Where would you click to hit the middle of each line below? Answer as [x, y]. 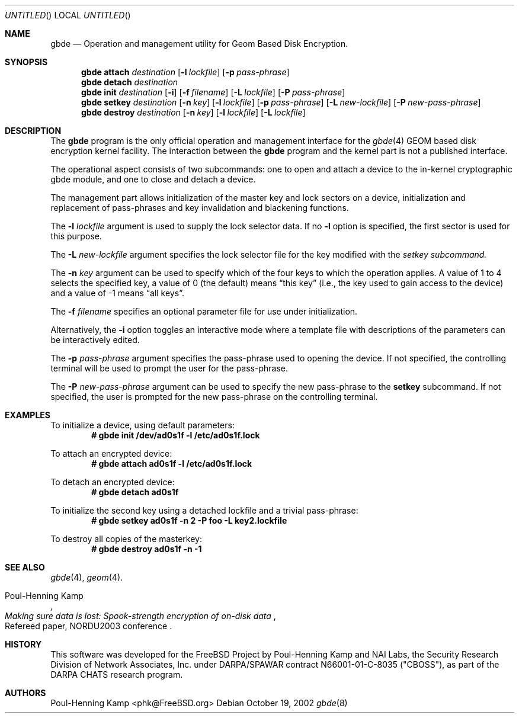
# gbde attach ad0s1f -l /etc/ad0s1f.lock [172, 464]
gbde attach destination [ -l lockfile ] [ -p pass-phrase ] [185, 72]
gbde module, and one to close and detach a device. [153, 179]
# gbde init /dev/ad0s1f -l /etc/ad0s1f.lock [176, 435]
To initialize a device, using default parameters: [142, 425]
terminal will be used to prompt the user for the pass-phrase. [169, 368]
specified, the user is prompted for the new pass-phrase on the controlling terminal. [214, 397]
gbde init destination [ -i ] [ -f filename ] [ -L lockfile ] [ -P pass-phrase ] [213, 92]
